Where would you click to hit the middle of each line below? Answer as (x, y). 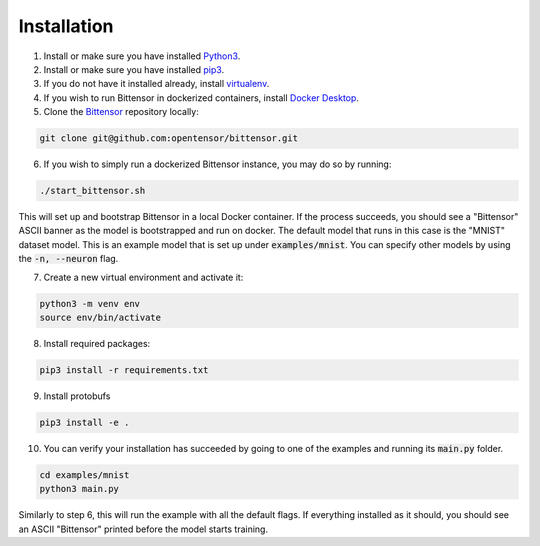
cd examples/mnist (84, 474)
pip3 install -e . (84, 422)
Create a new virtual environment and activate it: (143, 277)
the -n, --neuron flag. (68, 259)
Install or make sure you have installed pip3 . (134, 69)
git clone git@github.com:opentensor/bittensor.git (169, 138)
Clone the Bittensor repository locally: (121, 112)
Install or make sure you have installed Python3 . (142, 56)
